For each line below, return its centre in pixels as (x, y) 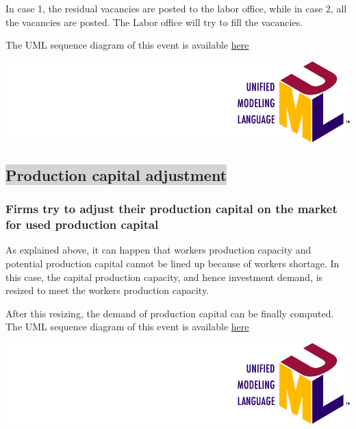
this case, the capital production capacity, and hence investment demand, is (164, 277)
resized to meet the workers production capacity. (107, 290)
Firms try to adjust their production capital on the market (171, 209)
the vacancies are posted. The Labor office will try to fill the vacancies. (154, 22)
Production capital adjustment (116, 174)
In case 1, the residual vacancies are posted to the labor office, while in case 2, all (176, 8)
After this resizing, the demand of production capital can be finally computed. (170, 313)
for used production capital (82, 224)
